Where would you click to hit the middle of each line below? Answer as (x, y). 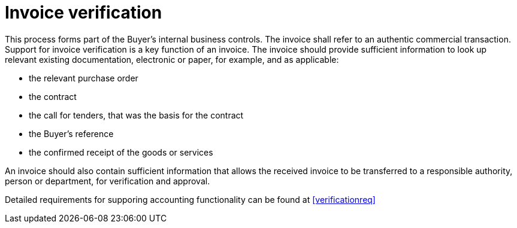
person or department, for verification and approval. (108, 181)
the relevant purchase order (84, 78)
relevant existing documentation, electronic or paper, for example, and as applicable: (172, 59)
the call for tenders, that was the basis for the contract (136, 115)
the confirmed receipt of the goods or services (121, 152)
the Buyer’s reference (71, 133)
